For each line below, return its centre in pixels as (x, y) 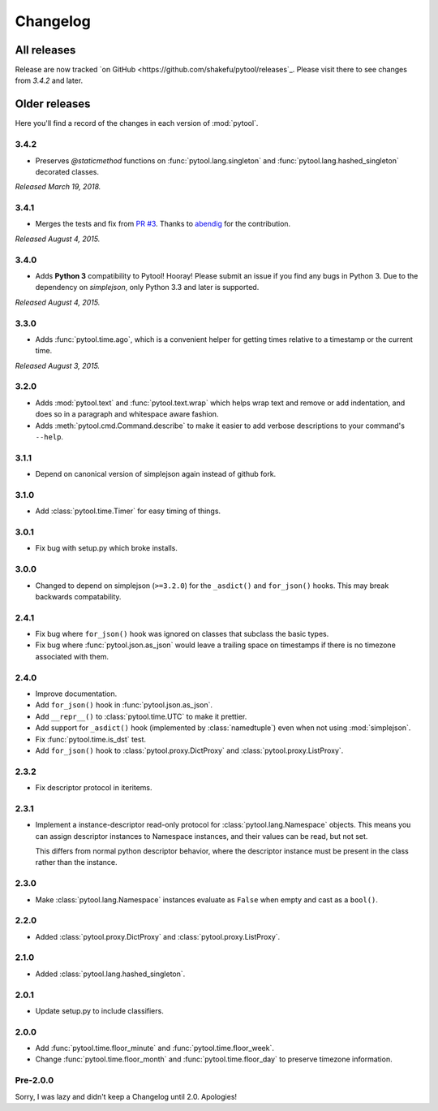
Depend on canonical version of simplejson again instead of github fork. (156, 474)
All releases (45, 50)
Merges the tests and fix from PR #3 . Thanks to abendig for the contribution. (163, 224)
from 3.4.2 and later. (49, 80)
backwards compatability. (78, 596)
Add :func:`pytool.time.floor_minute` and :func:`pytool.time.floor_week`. (155, 1048)
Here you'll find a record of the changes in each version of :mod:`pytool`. (137, 123)
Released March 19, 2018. (58, 187)
